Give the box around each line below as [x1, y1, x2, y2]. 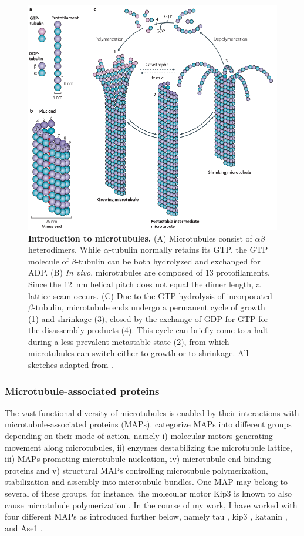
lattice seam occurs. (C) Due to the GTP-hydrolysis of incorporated [28, 289, 272, 301]
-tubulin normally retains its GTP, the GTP [109, 243, 268, 256]
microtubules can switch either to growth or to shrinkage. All [28, 347, 249, 359]
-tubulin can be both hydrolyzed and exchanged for [76, 254, 261, 267]
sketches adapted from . [28, 359, 113, 371]
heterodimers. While [28, 243, 101, 256]
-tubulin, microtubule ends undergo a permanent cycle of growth [32, 301, 265, 313]
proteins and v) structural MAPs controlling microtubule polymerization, [5, 464, 268, 476]
